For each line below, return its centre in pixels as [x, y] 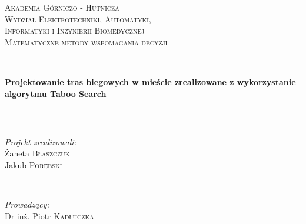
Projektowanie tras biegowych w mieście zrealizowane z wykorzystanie [150, 81]
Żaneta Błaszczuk [37, 153]
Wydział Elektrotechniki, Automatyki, [78, 19]
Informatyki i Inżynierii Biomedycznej [75, 30]
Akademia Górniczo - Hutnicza [62, 7]
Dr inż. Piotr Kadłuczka [49, 215]
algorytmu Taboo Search [56, 93]
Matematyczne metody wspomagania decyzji [86, 41]
